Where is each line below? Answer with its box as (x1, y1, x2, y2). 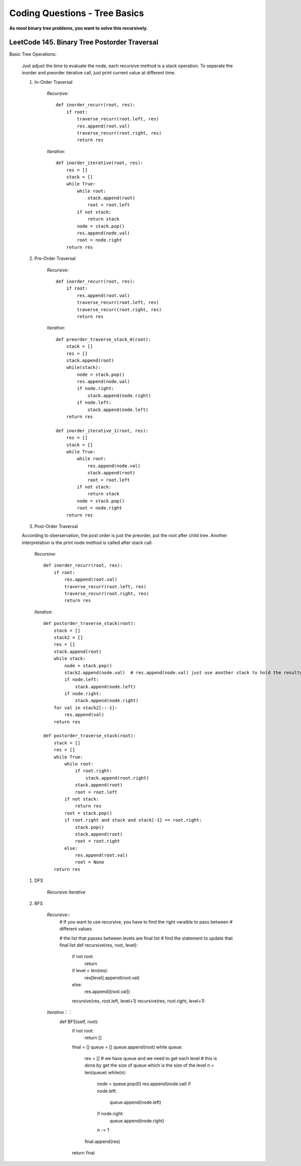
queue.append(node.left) (109, 1099, 162, 1105)
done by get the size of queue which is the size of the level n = (84, 1062, 214, 1069)
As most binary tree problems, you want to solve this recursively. (9, 25, 148, 31)
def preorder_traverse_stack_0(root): (56, 336, 152, 342)
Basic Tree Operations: (9, 51, 57, 57)
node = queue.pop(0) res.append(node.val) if (97, 1081, 191, 1087)
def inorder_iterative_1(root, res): (56, 428, 149, 434)
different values (59, 926, 92, 932)
